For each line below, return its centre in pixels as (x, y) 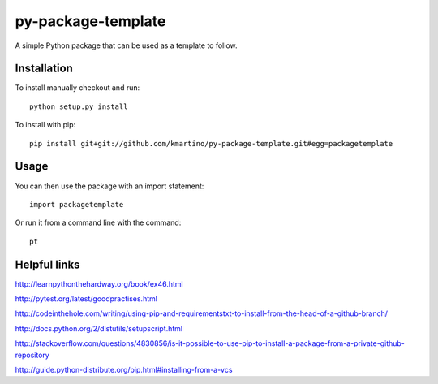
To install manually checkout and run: (77, 88)
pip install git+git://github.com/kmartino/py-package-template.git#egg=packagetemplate (211, 143)
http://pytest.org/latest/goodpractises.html (86, 299)
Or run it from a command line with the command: (98, 222)
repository (32, 355)
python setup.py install (79, 106)
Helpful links (47, 264)
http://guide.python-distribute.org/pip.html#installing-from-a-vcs (124, 369)
